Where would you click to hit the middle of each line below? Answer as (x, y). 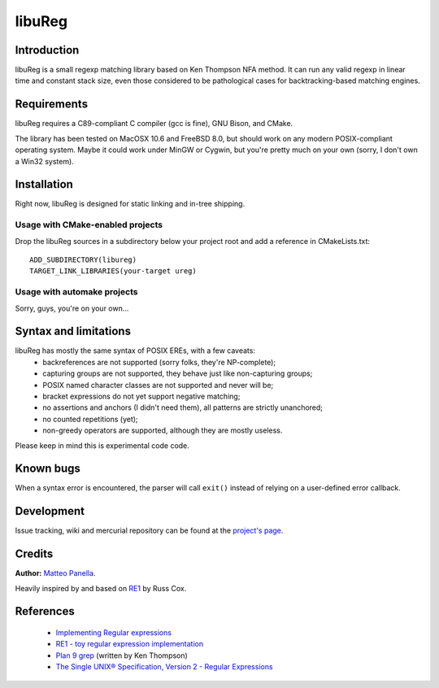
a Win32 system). (45, 161)
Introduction (47, 50)
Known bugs (48, 469)
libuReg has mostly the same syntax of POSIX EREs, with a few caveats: (135, 351)
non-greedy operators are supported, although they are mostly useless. (163, 430)
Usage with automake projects (76, 292)
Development (50, 511)
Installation (44, 184)
